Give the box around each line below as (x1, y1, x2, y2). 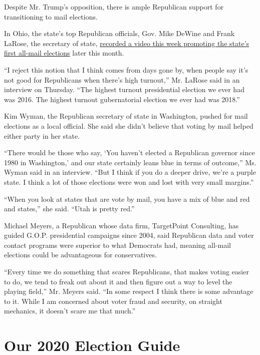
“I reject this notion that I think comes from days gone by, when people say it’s (4, 64, 248, 75)
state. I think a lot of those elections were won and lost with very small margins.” (4, 176, 254, 187)
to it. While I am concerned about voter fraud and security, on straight (4, 295, 222, 306)
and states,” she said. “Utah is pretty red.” (4, 203, 135, 214)
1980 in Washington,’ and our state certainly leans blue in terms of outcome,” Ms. (4, 157, 256, 167)
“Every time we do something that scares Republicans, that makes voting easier (4, 266, 249, 277)
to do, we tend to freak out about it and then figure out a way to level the (4, 276, 232, 286)
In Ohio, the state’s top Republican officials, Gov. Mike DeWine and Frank (4, 28, 235, 39)
